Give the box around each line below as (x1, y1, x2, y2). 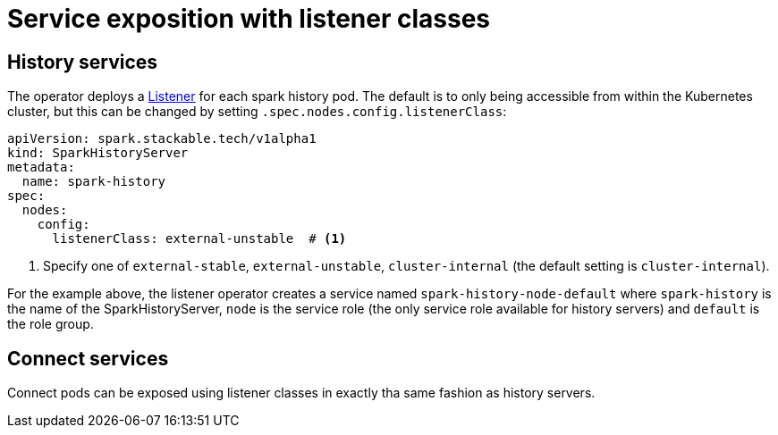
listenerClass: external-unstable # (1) (52, 231, 347, 247)
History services (7, 50, 158, 73)
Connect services (7, 347, 169, 370)
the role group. (7, 316, 94, 332)
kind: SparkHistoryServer (7, 146, 189, 161)
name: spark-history (21, 174, 166, 189)
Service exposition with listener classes (7, 4, 491, 34)
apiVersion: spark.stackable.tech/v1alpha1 (7, 131, 317, 146)
